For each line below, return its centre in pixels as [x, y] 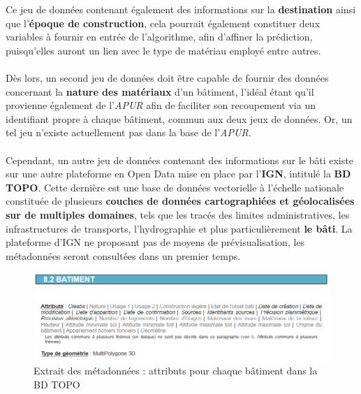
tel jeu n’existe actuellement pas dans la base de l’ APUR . [128, 132]
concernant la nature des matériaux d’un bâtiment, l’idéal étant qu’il [160, 91]
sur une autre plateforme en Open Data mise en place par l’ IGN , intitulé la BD [178, 174]
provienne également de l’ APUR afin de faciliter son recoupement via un [161, 105]
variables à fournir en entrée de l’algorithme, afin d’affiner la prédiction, [159, 37]
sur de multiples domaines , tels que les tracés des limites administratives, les [178, 214]
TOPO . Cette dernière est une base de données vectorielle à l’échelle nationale [175, 187]
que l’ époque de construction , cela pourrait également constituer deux [163, 23]
